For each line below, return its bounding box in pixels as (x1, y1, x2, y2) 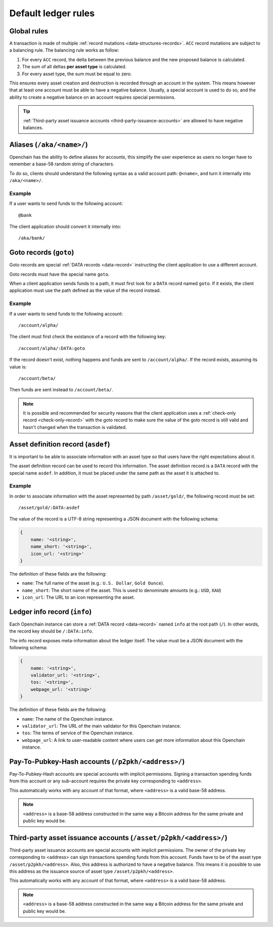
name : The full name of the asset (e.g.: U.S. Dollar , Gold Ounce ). (22, 580, 164, 586)
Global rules (9, 27, 49, 35)
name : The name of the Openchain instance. (22, 716, 114, 722)
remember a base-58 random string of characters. (9, 161, 115, 167)
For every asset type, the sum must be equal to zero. (22, 71, 132, 77)
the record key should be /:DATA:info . (9, 628, 94, 634)
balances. (23, 124, 43, 130)
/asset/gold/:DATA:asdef (18, 505, 80, 511)
